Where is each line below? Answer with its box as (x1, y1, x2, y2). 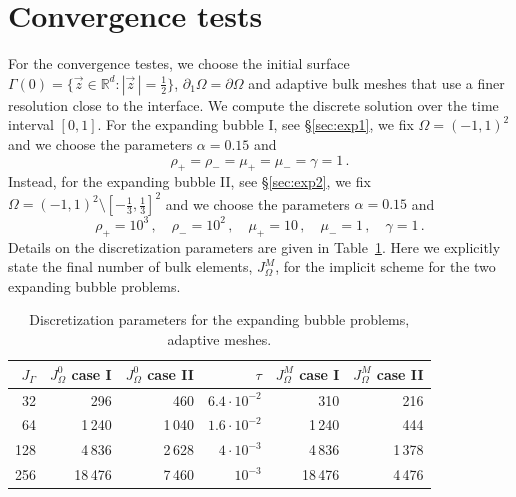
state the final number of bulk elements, (8, 256, 253, 277)
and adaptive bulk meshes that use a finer (248, 72, 505, 93)
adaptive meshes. (167, 329, 272, 350)
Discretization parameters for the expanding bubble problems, (29, 309, 410, 330)
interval (8, 114, 54, 135)
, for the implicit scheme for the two (275, 256, 496, 277)
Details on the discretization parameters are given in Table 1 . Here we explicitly (8, 236, 501, 257)
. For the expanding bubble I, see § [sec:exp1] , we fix (97, 114, 414, 135)
